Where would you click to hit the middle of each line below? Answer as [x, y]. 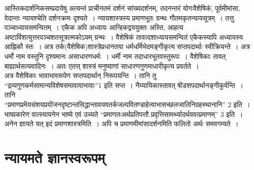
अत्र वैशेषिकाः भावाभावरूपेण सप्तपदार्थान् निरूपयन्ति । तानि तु [80, 75]
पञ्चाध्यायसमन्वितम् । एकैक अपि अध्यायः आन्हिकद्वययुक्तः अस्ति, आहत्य [94, 27]
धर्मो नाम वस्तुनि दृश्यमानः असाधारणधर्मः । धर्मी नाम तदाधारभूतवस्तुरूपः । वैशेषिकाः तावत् [115, 56]
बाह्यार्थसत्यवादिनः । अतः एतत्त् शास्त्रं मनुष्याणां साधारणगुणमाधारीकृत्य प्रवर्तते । [102, 66]
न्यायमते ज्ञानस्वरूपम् [55, 157]
